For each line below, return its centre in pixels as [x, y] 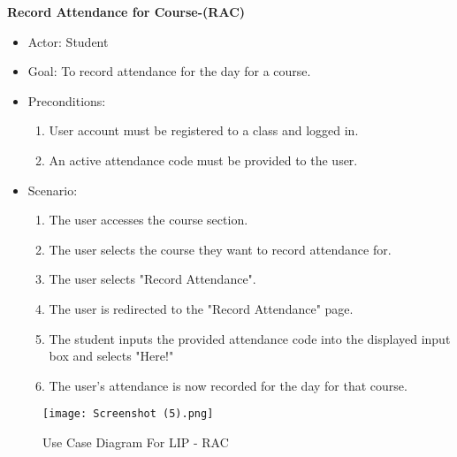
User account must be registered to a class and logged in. [204, 130]
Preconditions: [67, 100]
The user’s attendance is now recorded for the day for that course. [228, 385]
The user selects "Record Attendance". [152, 279]
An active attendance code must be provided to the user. [203, 160]
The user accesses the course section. [149, 220]
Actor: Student [68, 41]
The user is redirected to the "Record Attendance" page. [201, 308]
